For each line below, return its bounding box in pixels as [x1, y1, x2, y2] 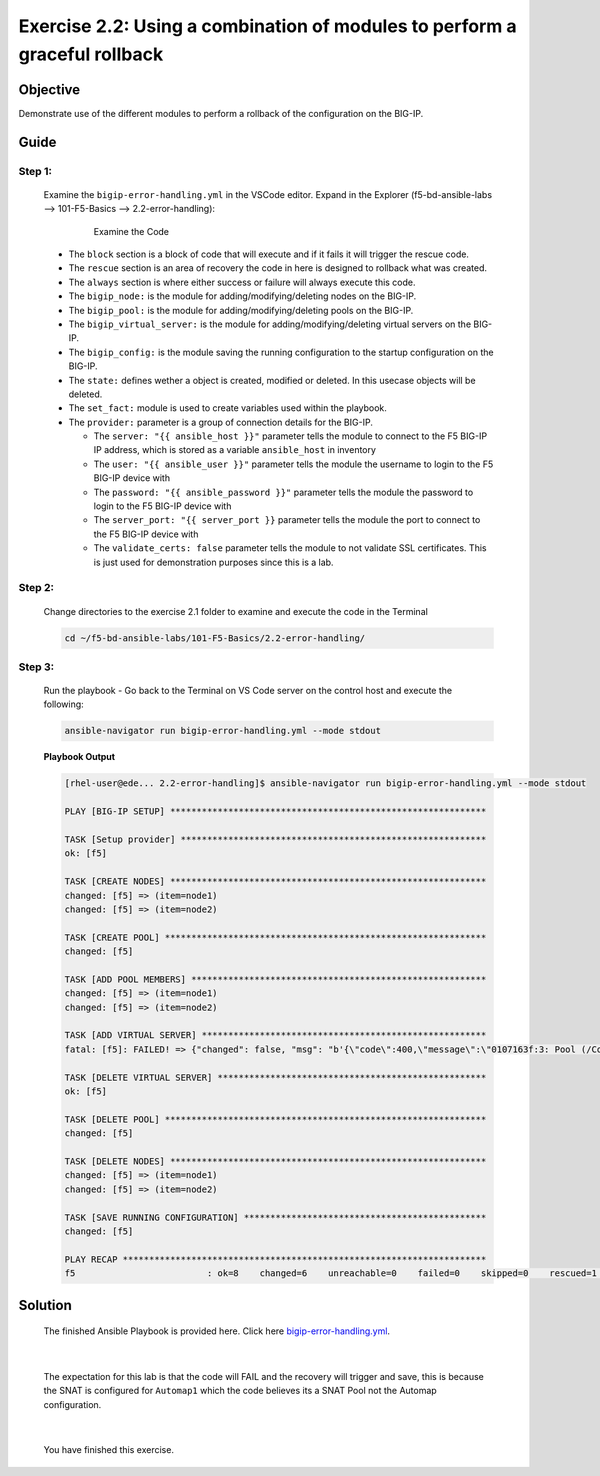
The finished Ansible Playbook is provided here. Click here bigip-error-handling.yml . [43, 1325, 390, 1337]
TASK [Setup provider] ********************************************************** [64, 833, 487, 845]
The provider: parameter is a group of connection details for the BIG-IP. [68, 416, 374, 428]
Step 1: [18, 164, 52, 178]
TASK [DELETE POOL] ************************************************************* [64, 1113, 487, 1125]
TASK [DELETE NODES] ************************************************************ [64, 1155, 487, 1167]
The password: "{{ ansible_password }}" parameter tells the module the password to [93, 486, 474, 498]
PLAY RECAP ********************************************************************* [64, 1253, 487, 1265]
